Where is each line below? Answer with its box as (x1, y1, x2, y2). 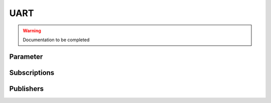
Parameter (9, 52, 43, 61)
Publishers (9, 84, 44, 93)
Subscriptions (9, 68, 55, 77)
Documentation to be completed (23, 37, 90, 43)
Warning (23, 28, 41, 34)
